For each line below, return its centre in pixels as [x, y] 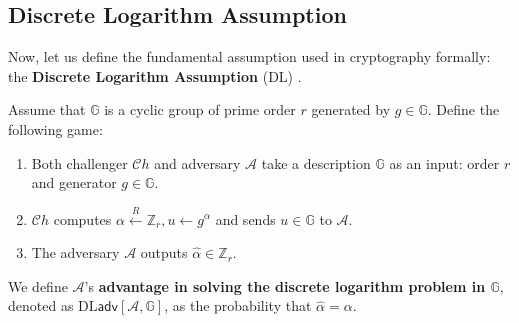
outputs [164, 252]
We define [38, 285]
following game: [55, 128]
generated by [351, 109]
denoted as [41, 305]
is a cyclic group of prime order [200, 109]
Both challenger [79, 162]
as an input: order [444, 162]
